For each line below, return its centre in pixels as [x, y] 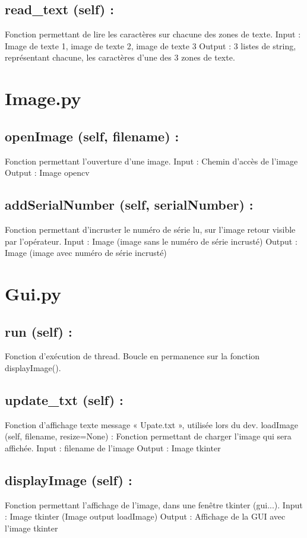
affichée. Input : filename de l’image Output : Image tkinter [113, 447]
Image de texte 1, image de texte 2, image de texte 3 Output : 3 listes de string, [151, 45]
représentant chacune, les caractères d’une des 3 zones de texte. [120, 57]
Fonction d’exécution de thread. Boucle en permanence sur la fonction [132, 356]
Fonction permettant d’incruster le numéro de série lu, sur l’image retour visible [150, 229]
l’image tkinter [31, 528]
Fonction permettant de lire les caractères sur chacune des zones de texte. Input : [153, 34]
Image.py [43, 98]
